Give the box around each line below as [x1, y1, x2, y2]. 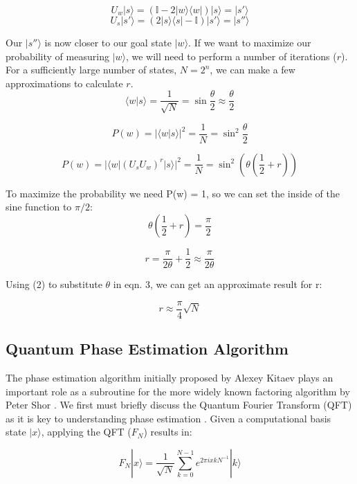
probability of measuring [6, 48, 109, 63]
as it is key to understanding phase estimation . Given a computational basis [6, 411, 331, 425]
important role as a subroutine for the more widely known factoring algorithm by [6, 384, 350, 398]
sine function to [6, 199, 72, 214]
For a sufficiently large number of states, [6, 62, 177, 77]
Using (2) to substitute [6, 277, 102, 292]
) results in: [143, 424, 192, 439]
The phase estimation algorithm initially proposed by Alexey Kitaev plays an [6, 370, 333, 384]
